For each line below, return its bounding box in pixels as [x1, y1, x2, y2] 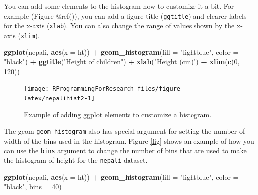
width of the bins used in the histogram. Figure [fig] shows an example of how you [4, 135, 254, 146]
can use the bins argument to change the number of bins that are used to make [4, 145, 247, 155]
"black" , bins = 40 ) [4, 181, 62, 192]
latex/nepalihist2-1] [24, 95, 95, 102]
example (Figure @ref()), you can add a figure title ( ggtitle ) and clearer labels [4, 10, 247, 21]
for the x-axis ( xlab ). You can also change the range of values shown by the [4, 20, 235, 31]
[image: [24, 85, 49, 93]
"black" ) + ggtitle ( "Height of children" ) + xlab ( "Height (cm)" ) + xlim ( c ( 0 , [4, 56, 240, 67]
